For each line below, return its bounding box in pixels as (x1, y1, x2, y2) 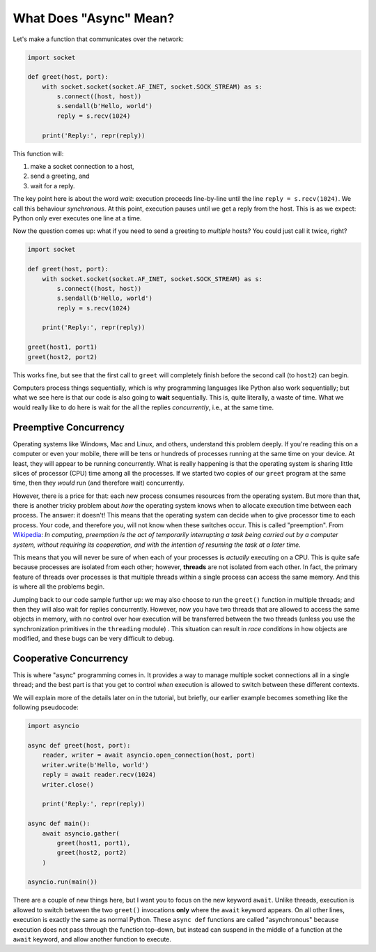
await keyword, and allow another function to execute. (13, 935, 172, 943)
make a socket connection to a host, (30, 163, 135, 171)
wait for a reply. (30, 181, 75, 190)
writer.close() (42, 780, 94, 788)
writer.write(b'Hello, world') (42, 761, 149, 769)
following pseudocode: (13, 703, 79, 711)
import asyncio (27, 722, 79, 730)
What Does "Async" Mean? (13, 10, 175, 26)
